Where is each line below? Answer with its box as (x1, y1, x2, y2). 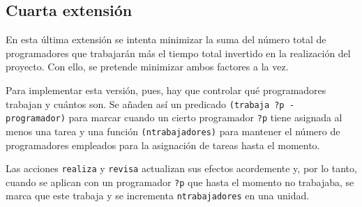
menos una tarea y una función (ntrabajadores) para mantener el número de (6, 123, 340, 138)
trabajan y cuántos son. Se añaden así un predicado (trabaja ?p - (6, 96, 294, 111)
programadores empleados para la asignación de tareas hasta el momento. (6, 137, 320, 152)
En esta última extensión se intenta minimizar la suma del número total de (6, 32, 326, 47)
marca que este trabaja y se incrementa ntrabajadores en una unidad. (6, 188, 310, 203)
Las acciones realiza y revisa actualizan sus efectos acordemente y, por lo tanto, (6, 161, 357, 176)
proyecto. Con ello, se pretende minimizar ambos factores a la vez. (6, 59, 289, 74)
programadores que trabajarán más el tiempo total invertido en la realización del (6, 45, 351, 60)
